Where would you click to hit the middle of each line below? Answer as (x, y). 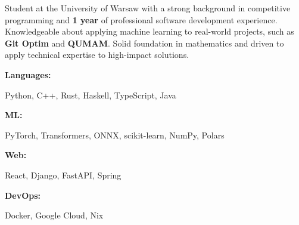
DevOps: (23, 195)
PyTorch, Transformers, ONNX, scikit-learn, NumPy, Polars (115, 135)
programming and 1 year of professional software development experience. (141, 19)
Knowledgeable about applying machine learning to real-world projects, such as (149, 31)
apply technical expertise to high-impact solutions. (97, 55)
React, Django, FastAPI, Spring (63, 175)
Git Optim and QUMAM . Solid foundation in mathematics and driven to (144, 43)
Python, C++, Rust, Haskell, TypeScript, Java (91, 95)
